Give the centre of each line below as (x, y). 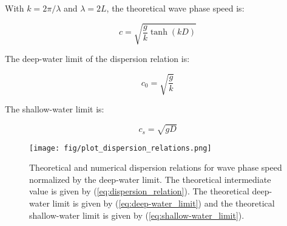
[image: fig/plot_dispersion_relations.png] (120, 148)
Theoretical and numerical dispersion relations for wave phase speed (156, 167)
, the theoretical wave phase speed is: (175, 8)
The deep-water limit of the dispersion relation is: (97, 59)
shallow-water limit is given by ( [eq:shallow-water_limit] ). (137, 215)
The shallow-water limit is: (55, 109)
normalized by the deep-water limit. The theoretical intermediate (150, 179)
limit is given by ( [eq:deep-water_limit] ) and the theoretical (164, 203)
